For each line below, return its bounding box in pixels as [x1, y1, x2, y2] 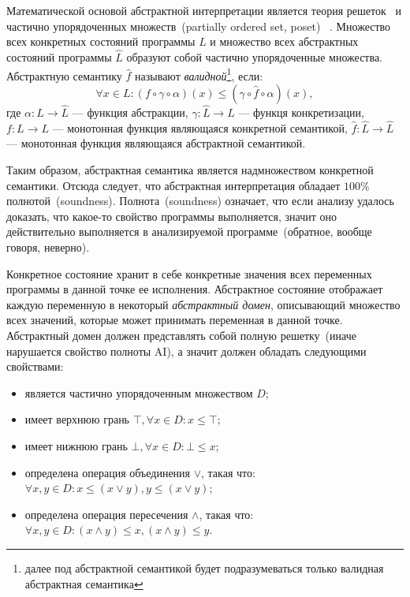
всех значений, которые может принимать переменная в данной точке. [6, 312, 343, 328]
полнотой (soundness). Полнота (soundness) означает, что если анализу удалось [6, 192, 394, 209]
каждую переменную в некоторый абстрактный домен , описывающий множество [6, 296, 401, 312]
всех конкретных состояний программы [6, 33, 196, 50]
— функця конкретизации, [238, 104, 364, 121]
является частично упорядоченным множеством [24, 384, 253, 401]
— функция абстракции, [72, 104, 188, 121]
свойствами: [6, 358, 64, 375]
